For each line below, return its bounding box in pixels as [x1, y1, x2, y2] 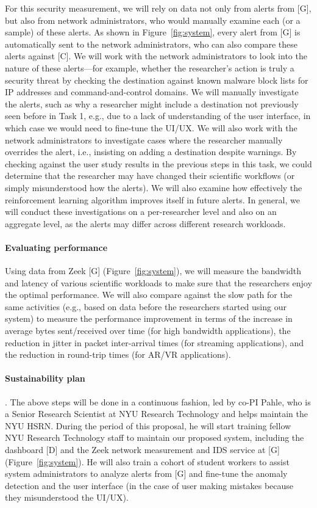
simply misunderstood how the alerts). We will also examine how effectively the [5, 181, 302, 194]
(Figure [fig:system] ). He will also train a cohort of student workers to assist [5, 455, 290, 468]
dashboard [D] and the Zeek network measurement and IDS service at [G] [5, 443, 280, 455]
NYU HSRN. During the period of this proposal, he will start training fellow [5, 419, 291, 432]
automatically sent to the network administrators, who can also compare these [5, 37, 298, 50]
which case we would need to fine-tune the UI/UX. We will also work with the [5, 121, 297, 134]
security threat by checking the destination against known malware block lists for [5, 73, 308, 86]
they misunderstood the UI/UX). [5, 491, 129, 504]
